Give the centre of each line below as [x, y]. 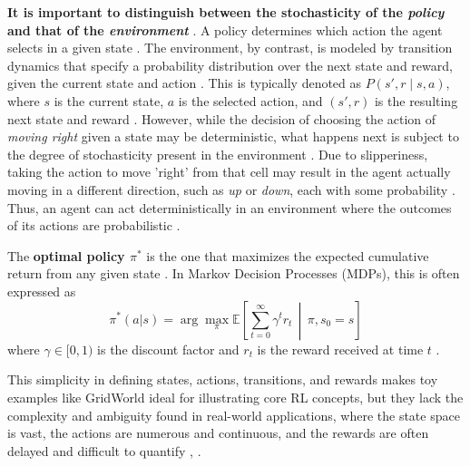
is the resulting [416, 100]
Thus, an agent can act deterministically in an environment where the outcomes [230, 207]
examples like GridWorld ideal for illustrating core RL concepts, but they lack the [235, 397]
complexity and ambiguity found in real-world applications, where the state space [234, 415]
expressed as [42, 291]
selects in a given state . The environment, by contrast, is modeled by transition [230, 48]
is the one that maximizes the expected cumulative [288, 255]
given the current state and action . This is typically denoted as [185, 83]
